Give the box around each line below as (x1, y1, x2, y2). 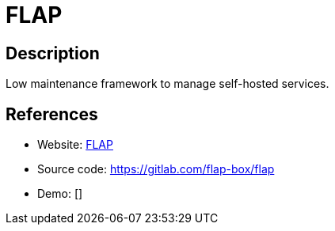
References (6, 104, 98, 124)
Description (6, 43, 100, 63)
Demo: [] (37, 187, 83, 201)
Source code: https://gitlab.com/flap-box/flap (37, 162, 275, 176)
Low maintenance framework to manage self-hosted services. (6, 77, 329, 91)
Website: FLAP (37, 138, 113, 152)
